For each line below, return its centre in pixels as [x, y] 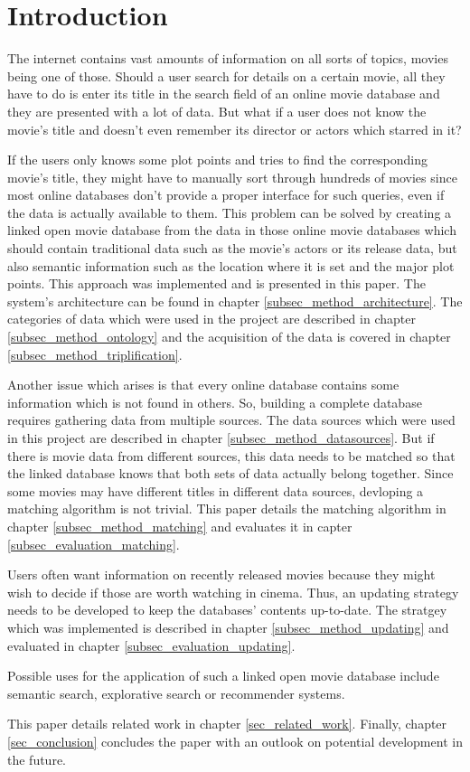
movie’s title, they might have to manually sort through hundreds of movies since [232, 177]
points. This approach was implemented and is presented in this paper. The [216, 283]
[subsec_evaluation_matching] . [94, 544]
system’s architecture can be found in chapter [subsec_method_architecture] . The [235, 301]
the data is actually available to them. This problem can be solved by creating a [230, 212]
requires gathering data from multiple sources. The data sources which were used [231, 420]
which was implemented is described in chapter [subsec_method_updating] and [228, 627]
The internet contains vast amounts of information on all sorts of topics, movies [228, 58]
